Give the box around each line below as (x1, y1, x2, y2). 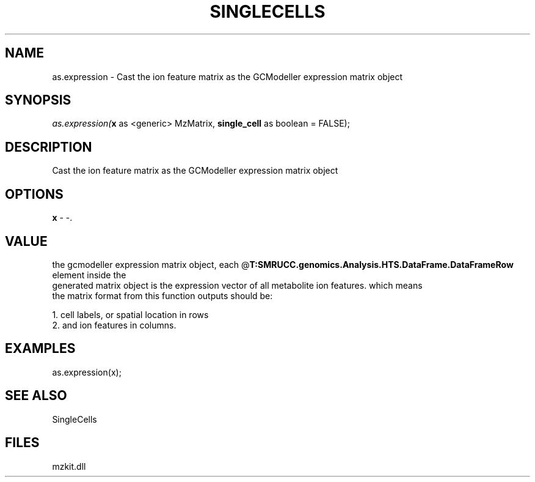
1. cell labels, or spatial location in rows (52, 309, 209, 320)
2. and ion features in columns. (52, 319, 177, 330)
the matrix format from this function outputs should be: (52, 290, 273, 301)
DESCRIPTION (5, 139, 92, 155)
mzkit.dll (52, 461, 86, 472)
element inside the (52, 269, 126, 280)
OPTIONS (5, 186, 64, 202)
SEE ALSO (5, 388, 67, 404)
